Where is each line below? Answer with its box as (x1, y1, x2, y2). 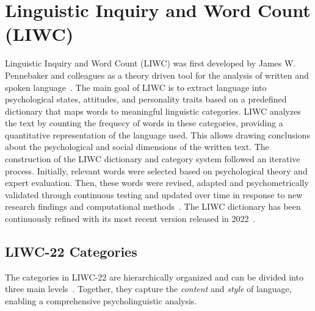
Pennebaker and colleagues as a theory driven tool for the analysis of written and (5, 68, 309, 81)
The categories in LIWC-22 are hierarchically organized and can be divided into (5, 270, 303, 283)
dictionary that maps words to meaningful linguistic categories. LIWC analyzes (5, 104, 301, 117)
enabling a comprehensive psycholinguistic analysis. (5, 295, 197, 307)
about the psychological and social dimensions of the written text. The (5, 140, 269, 153)
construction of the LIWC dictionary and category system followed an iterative (5, 152, 300, 165)
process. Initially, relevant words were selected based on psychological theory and (5, 164, 308, 177)
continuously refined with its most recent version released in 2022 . (5, 212, 256, 225)
